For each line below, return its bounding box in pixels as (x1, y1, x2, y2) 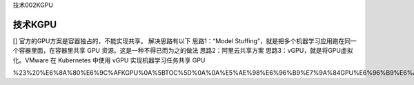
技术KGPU (12, 19, 57, 30)
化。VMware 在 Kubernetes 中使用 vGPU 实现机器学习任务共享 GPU (12, 56, 206, 64)
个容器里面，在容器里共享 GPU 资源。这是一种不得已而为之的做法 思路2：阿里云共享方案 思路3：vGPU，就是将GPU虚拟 (12, 47, 353, 55)
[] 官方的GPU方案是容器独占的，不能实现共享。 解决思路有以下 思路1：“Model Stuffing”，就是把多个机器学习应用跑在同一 (12, 36, 357, 45)
